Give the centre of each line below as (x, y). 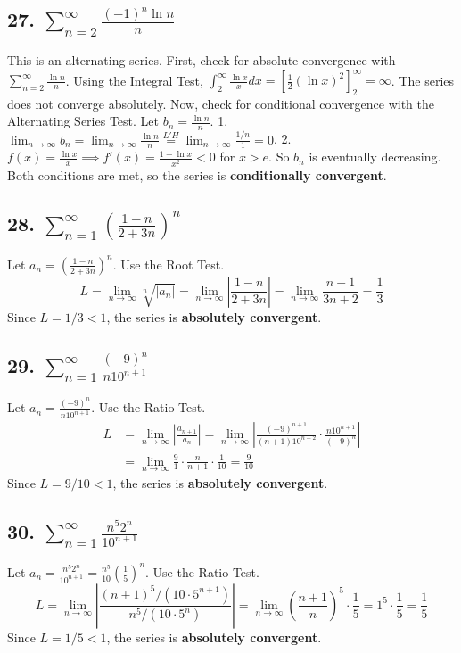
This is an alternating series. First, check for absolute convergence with (202, 60)
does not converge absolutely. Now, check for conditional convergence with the (221, 103)
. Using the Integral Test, (134, 80)
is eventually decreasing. (375, 157)
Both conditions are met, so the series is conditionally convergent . (197, 174)
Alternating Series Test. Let (83, 121)
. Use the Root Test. (169, 264)
